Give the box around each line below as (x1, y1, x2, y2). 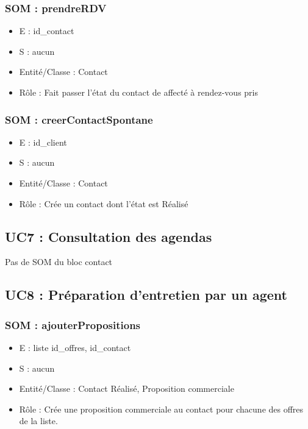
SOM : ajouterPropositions (5, 317, 141, 332)
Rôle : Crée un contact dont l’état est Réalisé (19, 197, 188, 210)
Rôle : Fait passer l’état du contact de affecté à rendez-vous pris (19, 86, 258, 98)
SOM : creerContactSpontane (5, 112, 153, 127)
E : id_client (19, 135, 67, 148)
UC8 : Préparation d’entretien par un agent (5, 285, 287, 304)
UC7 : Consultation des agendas (5, 227, 212, 246)
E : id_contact (19, 24, 74, 37)
